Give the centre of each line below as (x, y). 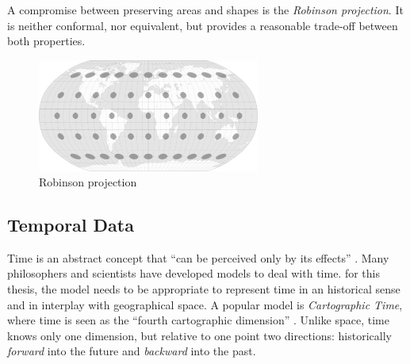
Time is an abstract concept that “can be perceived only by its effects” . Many (198, 257)
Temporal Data (71, 225)
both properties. (46, 41)
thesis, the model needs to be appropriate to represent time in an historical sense (204, 289)
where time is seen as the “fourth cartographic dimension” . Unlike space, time (198, 320)
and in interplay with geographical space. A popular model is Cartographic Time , (205, 304)
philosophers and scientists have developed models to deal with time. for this (194, 273)
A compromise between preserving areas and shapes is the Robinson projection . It (205, 10)
